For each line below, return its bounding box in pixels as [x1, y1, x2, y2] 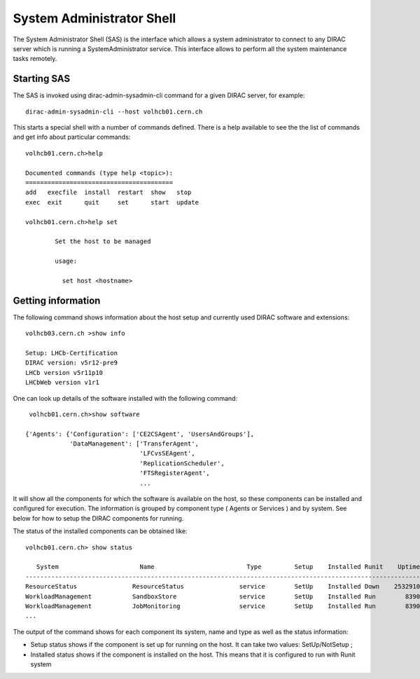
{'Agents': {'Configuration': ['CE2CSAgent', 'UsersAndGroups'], [25, 430, 255, 438]
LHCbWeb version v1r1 [25, 378, 99, 387]
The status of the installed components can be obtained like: [13, 527, 188, 535]
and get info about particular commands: [13, 133, 131, 142]
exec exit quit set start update [25, 198, 199, 206]
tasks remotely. [13, 55, 57, 63]
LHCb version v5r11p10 [25, 369, 104, 376]
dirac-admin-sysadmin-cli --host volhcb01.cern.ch [25, 107, 203, 116]
